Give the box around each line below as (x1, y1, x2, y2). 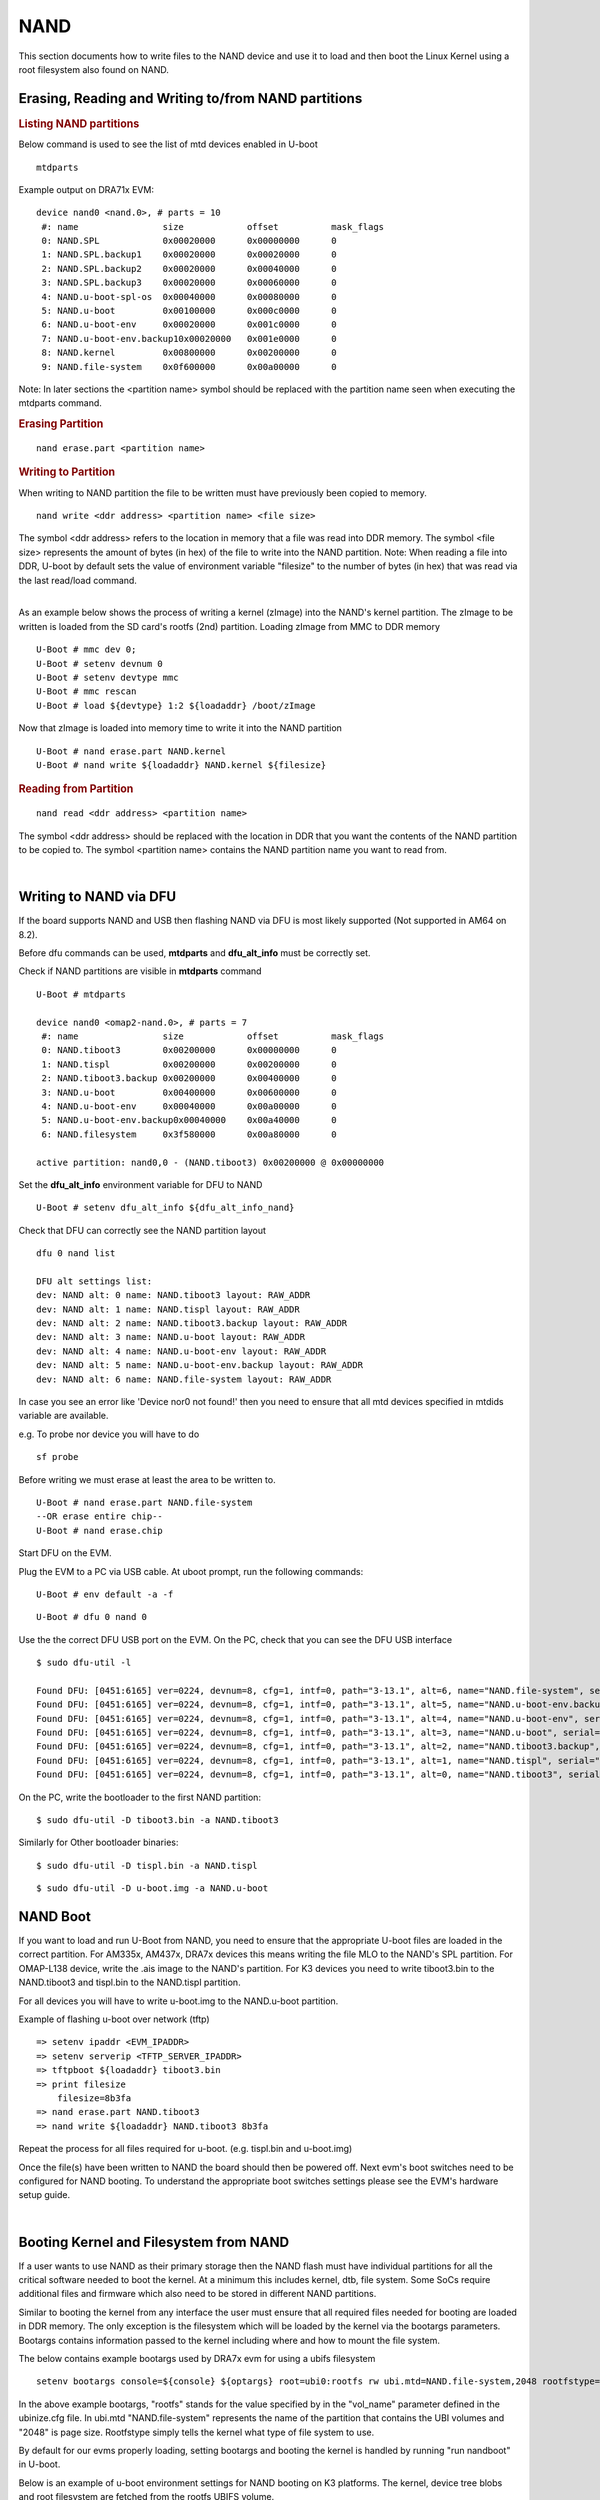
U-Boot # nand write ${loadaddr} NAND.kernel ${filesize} (36, 759, 327, 770)
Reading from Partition (18, 782, 134, 796)
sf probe (36, 1451, 79, 1463)
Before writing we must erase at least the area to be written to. (18, 1473, 276, 1485)
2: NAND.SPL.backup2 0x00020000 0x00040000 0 (41, 263, 337, 274)
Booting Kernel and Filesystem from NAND (18, 2233, 290, 2250)
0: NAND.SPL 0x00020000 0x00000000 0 (41, 235, 337, 247)
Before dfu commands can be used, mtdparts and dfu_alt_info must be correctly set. (18, 947, 371, 959)
